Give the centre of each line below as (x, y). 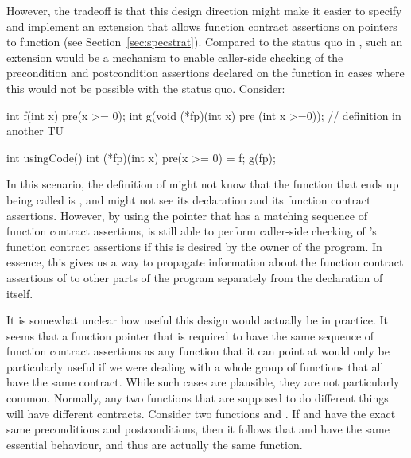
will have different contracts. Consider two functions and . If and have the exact (201, 413)
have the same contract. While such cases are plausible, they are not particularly (203, 382)
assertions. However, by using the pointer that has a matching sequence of (187, 215)
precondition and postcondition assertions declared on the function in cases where (205, 73)
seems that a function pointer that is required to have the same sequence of (190, 335)
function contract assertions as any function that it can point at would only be (198, 351)
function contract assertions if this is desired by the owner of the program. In (194, 246)
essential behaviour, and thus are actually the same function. (155, 444)
